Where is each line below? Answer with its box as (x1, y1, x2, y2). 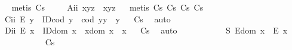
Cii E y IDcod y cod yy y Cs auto (4, 12, 171, 25)
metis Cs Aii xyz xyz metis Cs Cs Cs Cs (11, 1, 204, 13)
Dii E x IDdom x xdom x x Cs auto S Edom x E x (4, 24, 288, 36)
